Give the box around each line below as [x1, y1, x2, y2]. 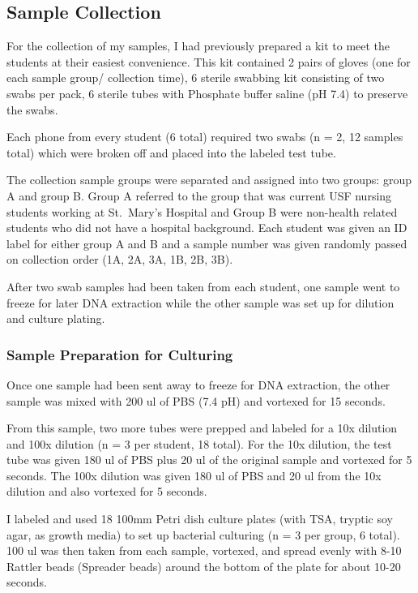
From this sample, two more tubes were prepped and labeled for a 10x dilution [6, 419, 398, 436]
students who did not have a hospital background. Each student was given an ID [6, 219, 407, 236]
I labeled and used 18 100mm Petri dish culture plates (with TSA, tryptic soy [6, 510, 394, 527]
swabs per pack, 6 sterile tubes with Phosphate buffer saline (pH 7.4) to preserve [6, 84, 408, 101]
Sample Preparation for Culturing [6, 344, 233, 364]
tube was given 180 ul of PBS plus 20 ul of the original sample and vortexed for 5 [6, 451, 412, 468]
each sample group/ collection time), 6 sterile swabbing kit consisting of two [6, 69, 385, 86]
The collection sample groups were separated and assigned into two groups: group [6, 171, 412, 188]
